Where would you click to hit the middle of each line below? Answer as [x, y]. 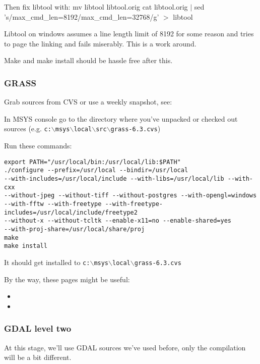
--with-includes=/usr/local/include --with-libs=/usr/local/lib [114, 178]
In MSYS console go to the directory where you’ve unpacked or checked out [121, 118]
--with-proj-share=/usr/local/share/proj [75, 229]
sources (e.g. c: [28, 128]
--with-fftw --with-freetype [53, 204]
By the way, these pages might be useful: [67, 279]
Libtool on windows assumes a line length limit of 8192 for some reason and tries [129, 34]
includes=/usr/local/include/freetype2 [71, 212]
